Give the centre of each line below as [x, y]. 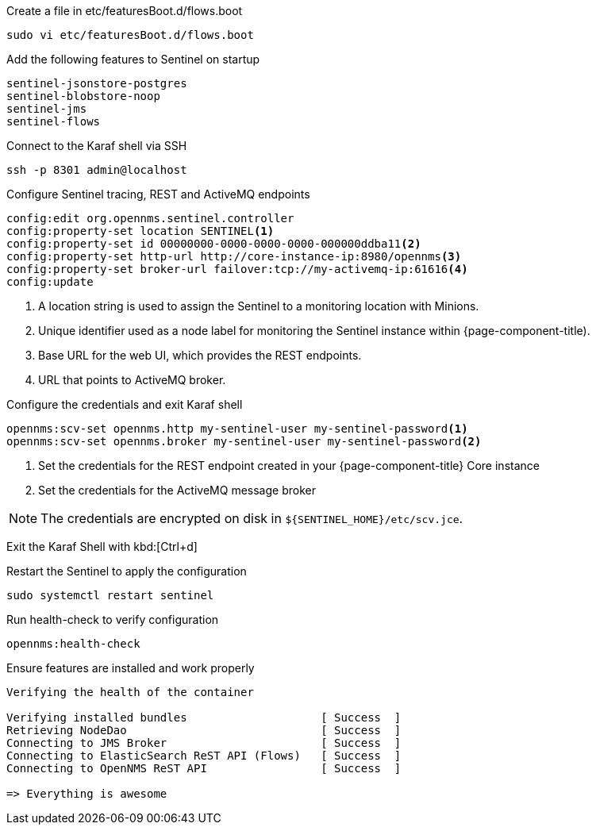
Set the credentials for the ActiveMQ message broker [177, 490]
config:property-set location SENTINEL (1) [140, 231]
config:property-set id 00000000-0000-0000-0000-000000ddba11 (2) [214, 244]
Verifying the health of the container [130, 692]
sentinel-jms [47, 109]
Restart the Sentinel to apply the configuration [127, 571]
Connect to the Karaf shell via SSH [97, 146]
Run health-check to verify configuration [113, 619]
